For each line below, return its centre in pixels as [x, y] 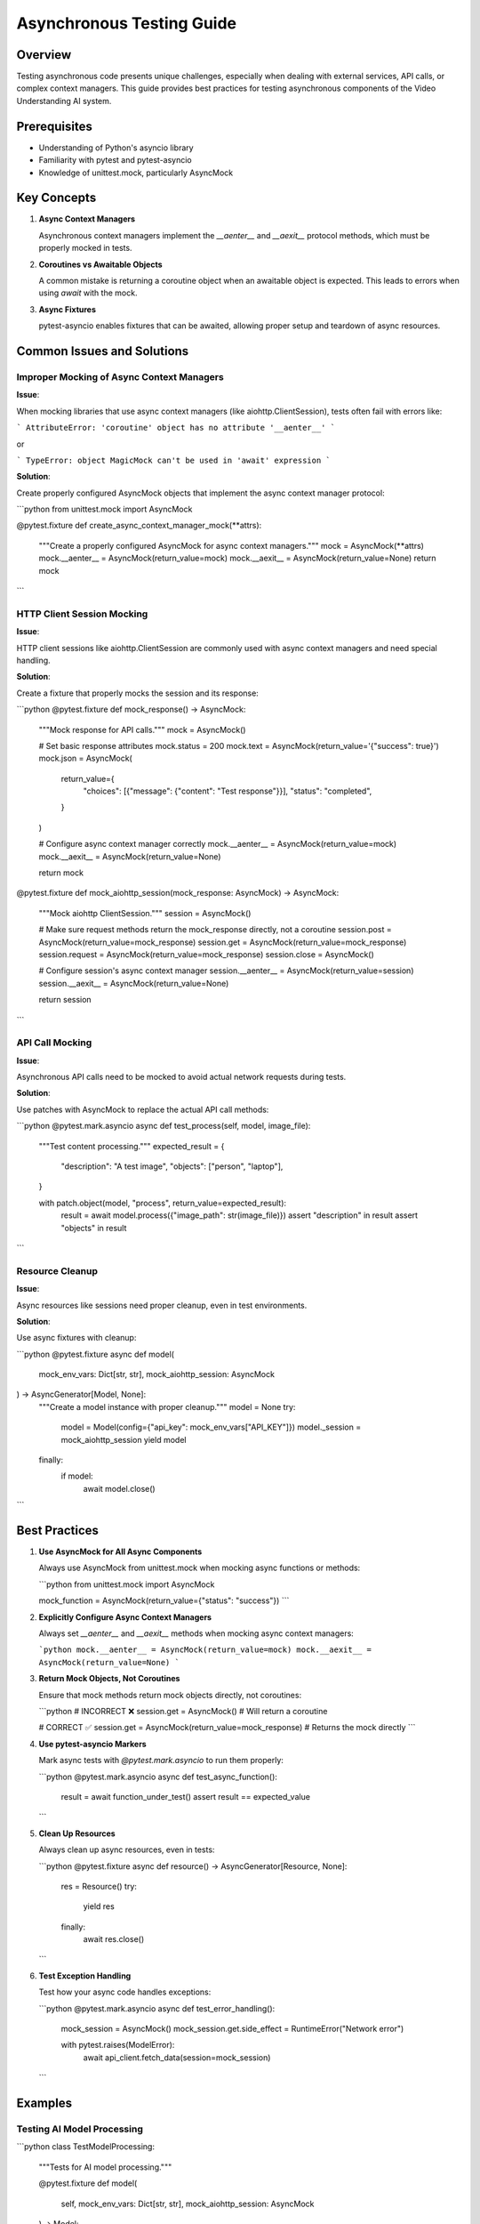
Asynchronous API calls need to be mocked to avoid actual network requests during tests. [181, 1077]
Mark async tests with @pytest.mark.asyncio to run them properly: [161, 1761]
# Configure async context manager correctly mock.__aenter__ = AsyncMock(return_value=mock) [218, 844]
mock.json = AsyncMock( [85, 758]
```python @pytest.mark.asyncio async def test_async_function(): [158, 1777]
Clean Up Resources [77, 1833]
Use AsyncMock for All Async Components [120, 1551]
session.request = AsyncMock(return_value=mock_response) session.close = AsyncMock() [207, 954]
